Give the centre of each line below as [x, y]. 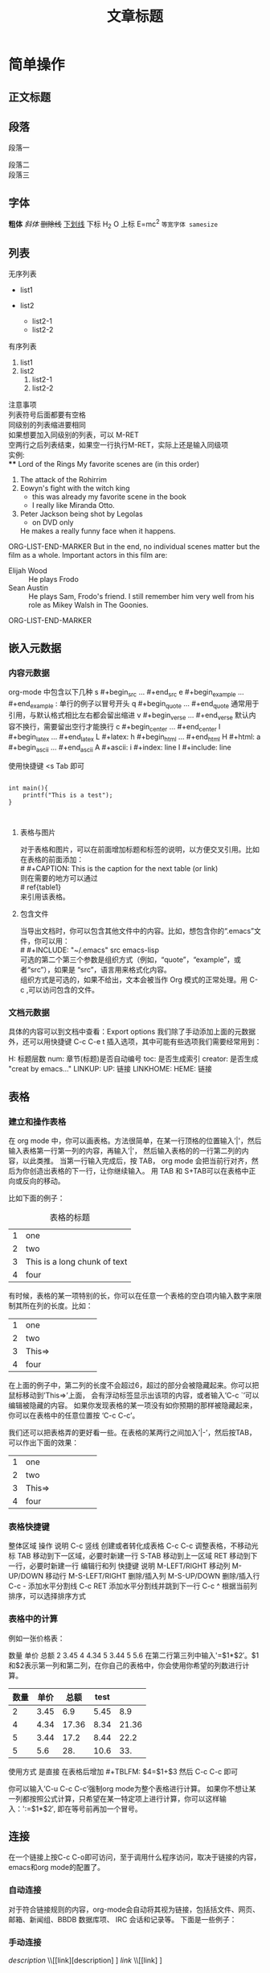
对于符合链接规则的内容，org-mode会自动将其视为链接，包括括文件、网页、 [134, 1909]
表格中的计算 [33, 1619]
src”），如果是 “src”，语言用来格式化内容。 [100, 969]
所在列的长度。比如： [57, 1306]
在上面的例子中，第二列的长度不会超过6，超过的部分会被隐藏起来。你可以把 [134, 1385]
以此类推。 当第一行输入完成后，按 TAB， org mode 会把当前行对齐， [137, 1161]
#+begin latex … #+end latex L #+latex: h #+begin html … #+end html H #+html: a [135, 738]
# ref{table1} [41, 887]
